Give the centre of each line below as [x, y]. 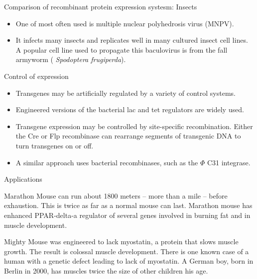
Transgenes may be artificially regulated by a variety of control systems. [126, 93]
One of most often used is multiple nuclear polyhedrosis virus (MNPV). [125, 23]
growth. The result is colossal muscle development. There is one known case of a [127, 251]
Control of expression [36, 76]
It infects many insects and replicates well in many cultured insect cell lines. [132, 40]
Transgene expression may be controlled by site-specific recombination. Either [134, 126]
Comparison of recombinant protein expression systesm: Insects [101, 6]
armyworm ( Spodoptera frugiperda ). [71, 59]
